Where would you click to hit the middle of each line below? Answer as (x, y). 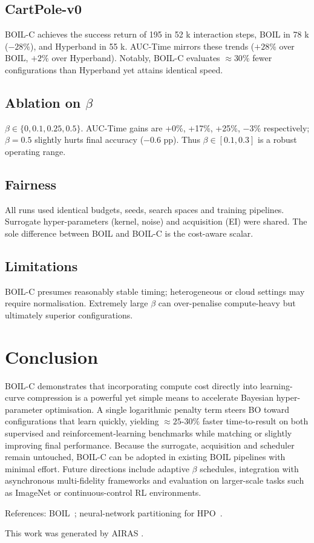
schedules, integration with (249, 468)
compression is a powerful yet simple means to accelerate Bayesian (151, 397)
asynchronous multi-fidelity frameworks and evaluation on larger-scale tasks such (155, 480)
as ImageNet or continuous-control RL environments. (103, 492)
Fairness (31, 184)
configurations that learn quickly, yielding (82, 421)
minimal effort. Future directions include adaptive (97, 468)
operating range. (35, 151)
